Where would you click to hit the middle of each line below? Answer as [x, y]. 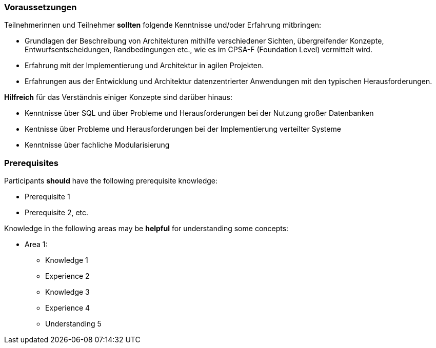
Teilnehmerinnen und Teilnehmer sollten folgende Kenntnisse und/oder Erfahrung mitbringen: [163, 25]
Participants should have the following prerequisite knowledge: [111, 181]
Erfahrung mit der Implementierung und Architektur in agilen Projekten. [144, 66]
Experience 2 [67, 276]
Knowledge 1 [67, 260]
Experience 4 [68, 308]
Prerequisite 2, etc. [57, 213]
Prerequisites [31, 163]
